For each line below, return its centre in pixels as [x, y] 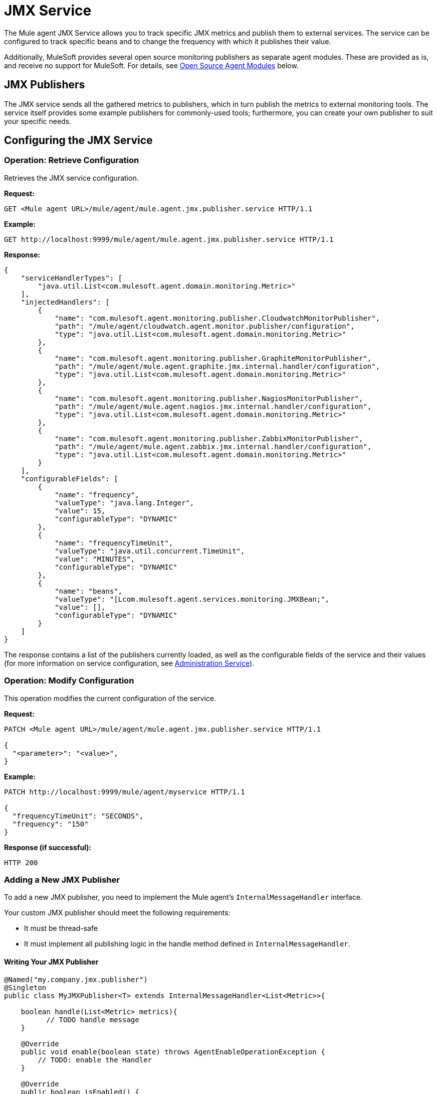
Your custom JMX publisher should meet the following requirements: [117, 913]
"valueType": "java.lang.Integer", [125, 503]
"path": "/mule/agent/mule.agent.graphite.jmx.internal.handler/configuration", [217, 366]
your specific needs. [38, 121]
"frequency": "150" [50, 824]
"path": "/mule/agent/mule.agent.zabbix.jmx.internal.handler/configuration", [213, 446]
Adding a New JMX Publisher [62, 879]
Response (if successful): [48, 847]
